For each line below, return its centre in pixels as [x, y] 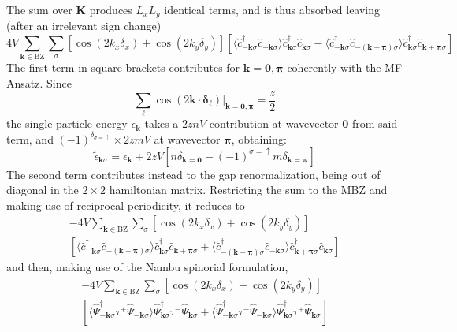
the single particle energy [67, 123]
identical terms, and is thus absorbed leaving [272, 9]
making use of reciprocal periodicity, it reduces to [126, 205]
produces [111, 9]
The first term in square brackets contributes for [123, 67]
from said [375, 123]
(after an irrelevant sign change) [84, 26]
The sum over [39, 9]
